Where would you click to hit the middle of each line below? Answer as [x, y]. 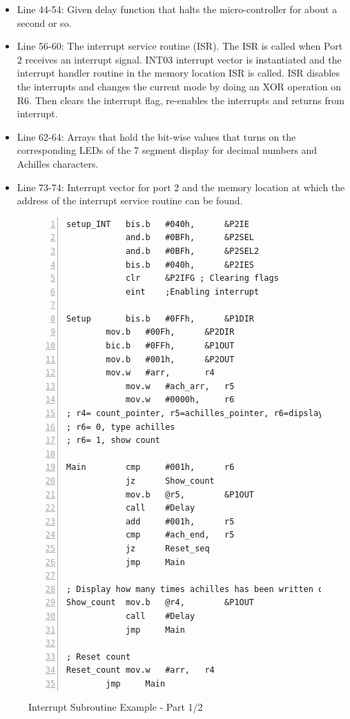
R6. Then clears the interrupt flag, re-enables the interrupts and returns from [181, 100]
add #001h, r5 [180, 521]
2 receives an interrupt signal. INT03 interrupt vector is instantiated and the [179, 59]
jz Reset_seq [167, 548]
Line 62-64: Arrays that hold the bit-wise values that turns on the [156, 136]
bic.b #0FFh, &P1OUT [170, 346]
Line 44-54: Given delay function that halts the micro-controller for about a [177, 9]
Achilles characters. [58, 163]
